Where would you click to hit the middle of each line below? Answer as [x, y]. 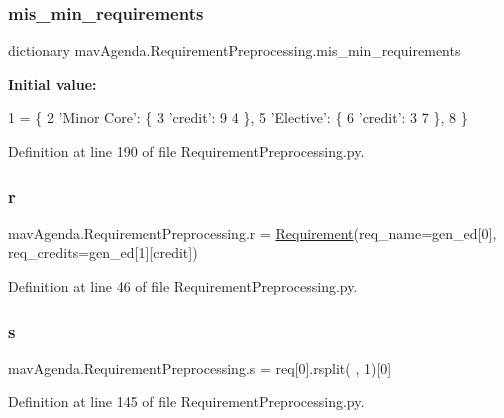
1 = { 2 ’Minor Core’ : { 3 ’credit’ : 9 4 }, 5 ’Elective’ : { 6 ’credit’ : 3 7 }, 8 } [238, 117]
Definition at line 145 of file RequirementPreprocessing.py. [186, 401]
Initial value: [52, 83]
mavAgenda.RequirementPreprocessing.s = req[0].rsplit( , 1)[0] [200, 367]
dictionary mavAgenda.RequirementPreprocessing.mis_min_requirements [234, 50]
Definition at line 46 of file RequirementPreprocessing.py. [183, 286]
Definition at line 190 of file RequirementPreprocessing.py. [186, 151]
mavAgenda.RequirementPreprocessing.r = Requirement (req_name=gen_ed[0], [252, 232]
